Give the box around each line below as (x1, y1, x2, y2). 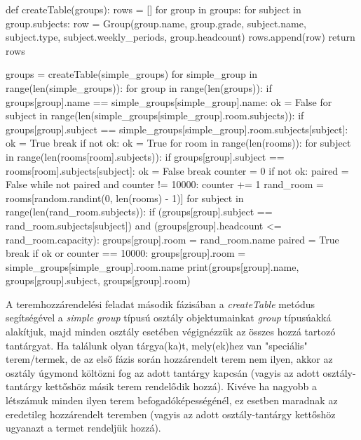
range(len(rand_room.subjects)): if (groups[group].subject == (6, 204, 273, 219)
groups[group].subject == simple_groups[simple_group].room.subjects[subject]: (6, 121, 348, 136)
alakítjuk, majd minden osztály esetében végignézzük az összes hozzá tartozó (6, 324, 336, 339)
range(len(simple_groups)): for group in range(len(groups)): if (6, 80, 272, 95)
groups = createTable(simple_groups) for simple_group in (6, 67, 258, 81)
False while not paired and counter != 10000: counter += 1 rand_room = (6, 177, 324, 192)
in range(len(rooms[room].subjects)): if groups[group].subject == (6, 149, 285, 164)
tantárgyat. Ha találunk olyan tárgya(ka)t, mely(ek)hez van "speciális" (6, 338, 308, 352)
